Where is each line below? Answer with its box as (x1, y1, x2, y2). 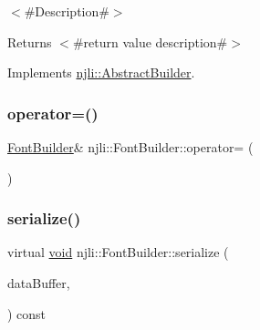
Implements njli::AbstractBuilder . (7, 63, 195, 82)
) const (7, 304, 47, 323)
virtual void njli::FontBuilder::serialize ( (7, 242, 229, 262)
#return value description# (72, 32, 228, 51)
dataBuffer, (7, 273, 70, 292)
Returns (7, 32, 52, 51)
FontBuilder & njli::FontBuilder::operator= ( (7, 138, 254, 156)
